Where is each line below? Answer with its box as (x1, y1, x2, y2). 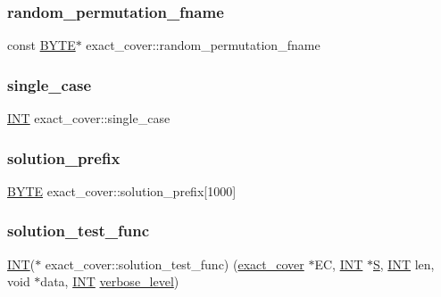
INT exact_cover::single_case (7, 109, 171, 128)
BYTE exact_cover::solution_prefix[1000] (7, 181, 237, 200)
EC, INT (314, 254, 363, 273)
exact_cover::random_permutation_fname (86, 36, 320, 54)
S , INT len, (372, 254, 435, 273)
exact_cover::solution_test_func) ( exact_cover (45, 254, 304, 273)
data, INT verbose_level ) (40, 272, 179, 291)
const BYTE (7, 36, 76, 54)
